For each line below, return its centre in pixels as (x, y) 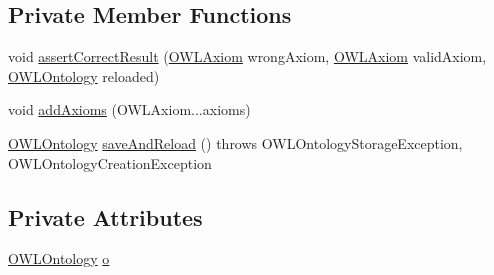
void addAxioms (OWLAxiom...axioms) (129, 109)
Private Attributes (105, 216)
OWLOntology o (59, 258)
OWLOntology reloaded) (84, 75)
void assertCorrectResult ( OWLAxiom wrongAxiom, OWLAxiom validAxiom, (247, 56)
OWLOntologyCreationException (110, 162)
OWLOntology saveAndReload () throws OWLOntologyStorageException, (235, 142)
